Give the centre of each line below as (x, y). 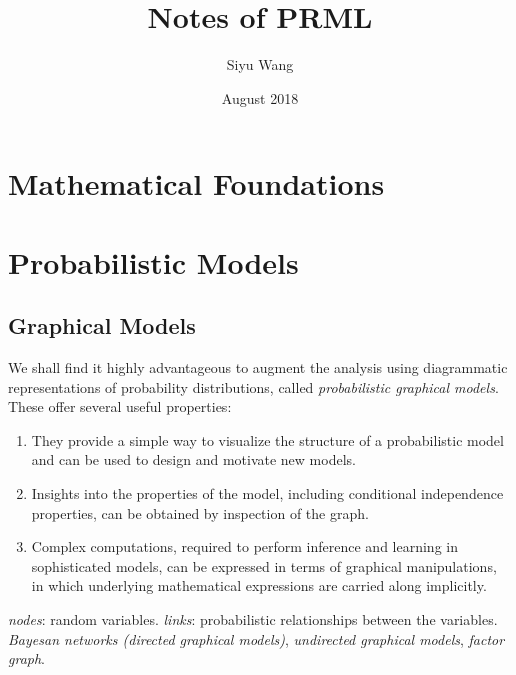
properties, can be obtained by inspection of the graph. (200, 512)
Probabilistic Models (153, 261)
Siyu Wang (260, 64)
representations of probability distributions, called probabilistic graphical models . (253, 386)
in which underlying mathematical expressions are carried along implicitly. (259, 585)
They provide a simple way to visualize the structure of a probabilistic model (267, 439)
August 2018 (260, 97)
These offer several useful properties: (120, 406)
